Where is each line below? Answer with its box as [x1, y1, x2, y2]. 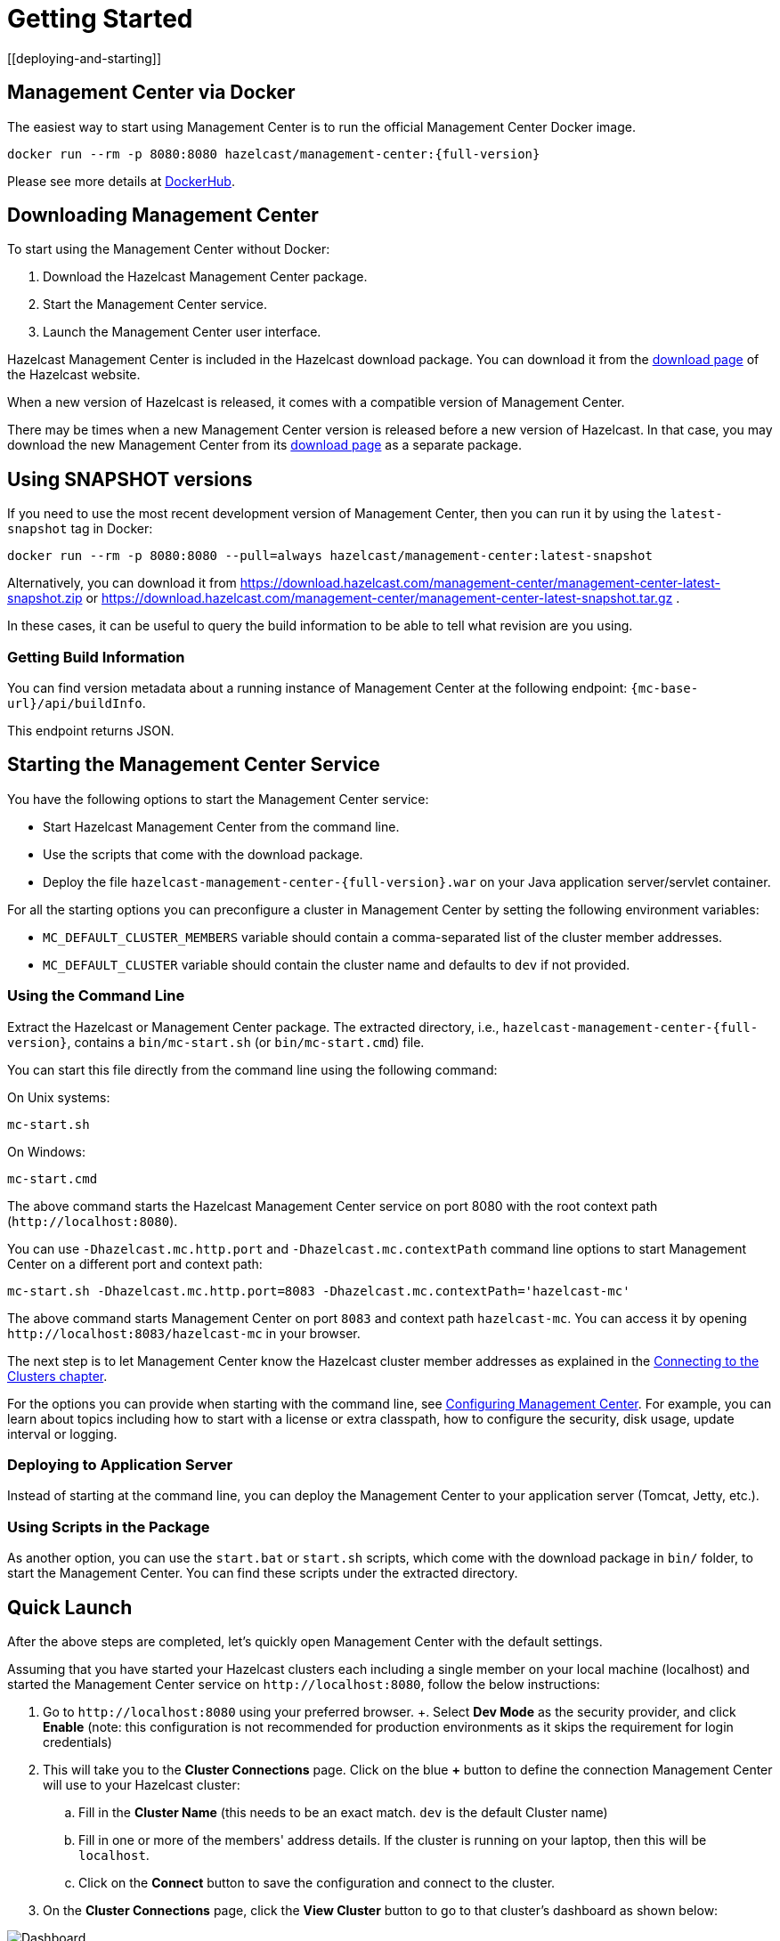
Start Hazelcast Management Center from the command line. [43, 818, 400, 834]
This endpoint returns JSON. [7, 723, 175, 739]
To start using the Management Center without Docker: [7, 241, 330, 257]
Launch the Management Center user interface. [43, 324, 321, 340]
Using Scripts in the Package [7, 1517, 210, 1536]
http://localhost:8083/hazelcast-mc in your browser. [7, 1325, 361, 1341]
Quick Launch [7, 1596, 133, 1619]
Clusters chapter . [7, 1368, 108, 1384]
